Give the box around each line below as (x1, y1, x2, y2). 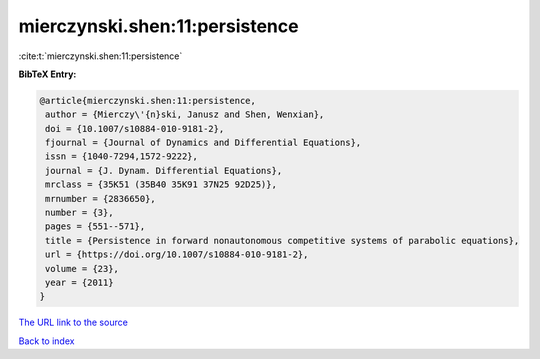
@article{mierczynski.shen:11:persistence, (39, 95, 257, 106)
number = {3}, (45, 207, 114, 219)
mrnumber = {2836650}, (45, 193, 157, 204)
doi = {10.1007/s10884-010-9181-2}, (45, 123, 225, 134)
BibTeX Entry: (18, 68, 77, 80)
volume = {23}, (45, 263, 120, 274)
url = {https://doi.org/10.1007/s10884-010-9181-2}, (45, 249, 309, 260)
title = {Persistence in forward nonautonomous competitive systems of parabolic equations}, (45, 235, 520, 246)
